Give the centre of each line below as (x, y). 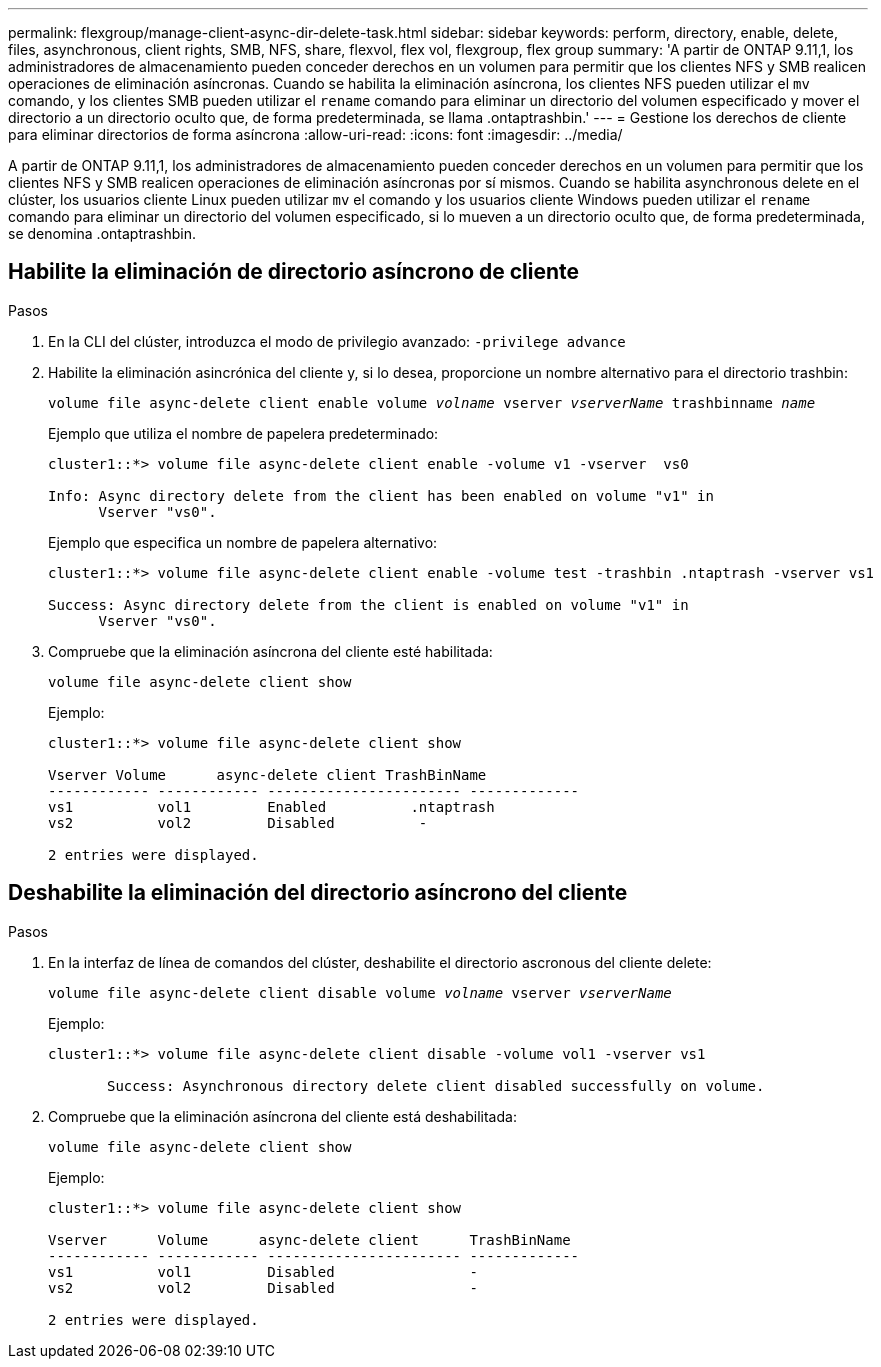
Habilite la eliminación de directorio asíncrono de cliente (294, 272)
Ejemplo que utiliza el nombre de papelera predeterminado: (243, 433)
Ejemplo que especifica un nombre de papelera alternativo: (243, 542)
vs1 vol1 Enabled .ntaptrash (271, 806)
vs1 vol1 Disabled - (263, 1271)
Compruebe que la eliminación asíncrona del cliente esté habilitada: (270, 651)
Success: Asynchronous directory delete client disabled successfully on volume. (436, 1085)
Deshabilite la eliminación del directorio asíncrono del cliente (318, 893)
